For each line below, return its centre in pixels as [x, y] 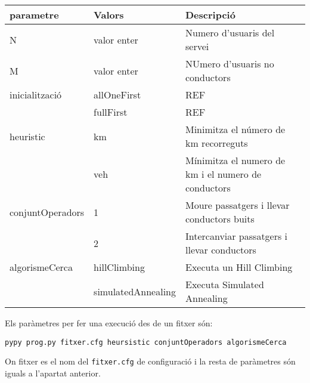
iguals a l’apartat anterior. [53, 373]
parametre [34, 15]
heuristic [27, 136]
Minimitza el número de [235, 129]
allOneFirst [117, 95]
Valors [109, 15]
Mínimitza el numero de [235, 160]
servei [197, 46]
